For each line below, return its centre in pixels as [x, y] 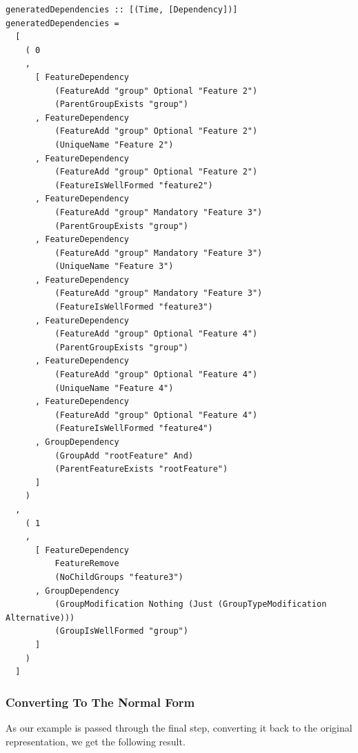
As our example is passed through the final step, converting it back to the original [179, 727]
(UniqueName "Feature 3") [114, 267]
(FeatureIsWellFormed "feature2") [134, 185]
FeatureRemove [87, 564]
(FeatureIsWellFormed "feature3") [134, 307]
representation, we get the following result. [96, 741]
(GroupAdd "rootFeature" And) [124, 455]
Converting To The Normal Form [100, 702]
